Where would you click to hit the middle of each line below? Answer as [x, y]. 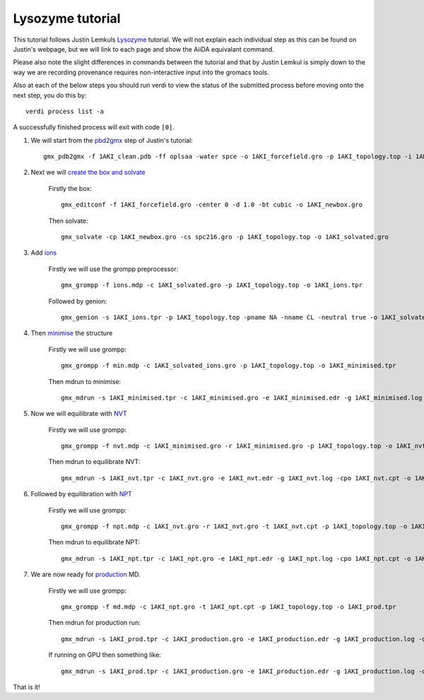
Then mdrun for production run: [94, 623]
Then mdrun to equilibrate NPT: [94, 542]
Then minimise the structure [72, 333]
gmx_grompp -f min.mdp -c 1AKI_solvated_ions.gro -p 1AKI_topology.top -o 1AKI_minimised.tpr [229, 366]
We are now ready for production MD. [86, 574]
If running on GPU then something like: [105, 655]
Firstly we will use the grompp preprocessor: [113, 269]
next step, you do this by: [50, 95]
